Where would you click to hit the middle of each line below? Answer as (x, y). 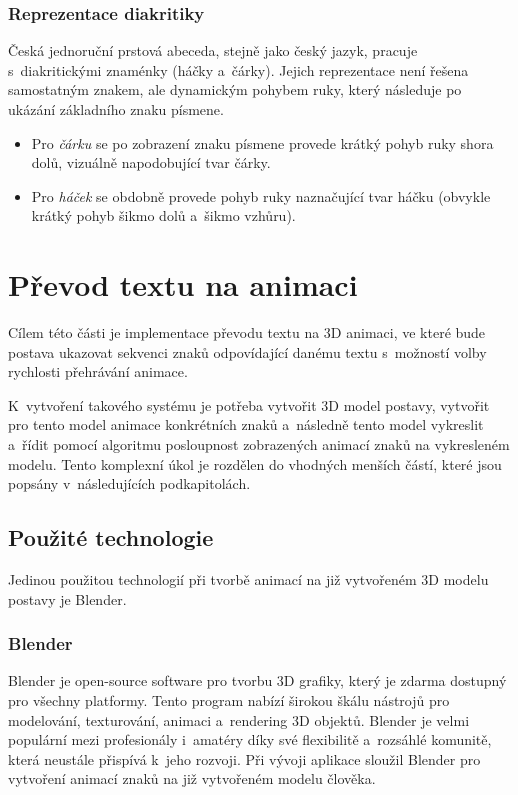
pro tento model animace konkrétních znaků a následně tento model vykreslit (246, 424)
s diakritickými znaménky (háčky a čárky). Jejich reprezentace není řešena (238, 69)
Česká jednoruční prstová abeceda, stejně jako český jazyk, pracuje (213, 50)
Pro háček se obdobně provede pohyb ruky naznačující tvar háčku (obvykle (261, 195)
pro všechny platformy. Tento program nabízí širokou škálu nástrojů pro (229, 700)
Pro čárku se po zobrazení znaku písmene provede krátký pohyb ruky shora (262, 142)
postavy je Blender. (67, 598)
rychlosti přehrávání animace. (98, 371)
